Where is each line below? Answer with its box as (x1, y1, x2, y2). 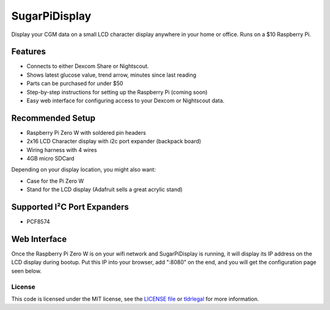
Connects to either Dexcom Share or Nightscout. (26, 62, 149, 70)
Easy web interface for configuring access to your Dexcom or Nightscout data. (26, 97, 225, 104)
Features (11, 47, 46, 57)
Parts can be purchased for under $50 (26, 80, 123, 87)
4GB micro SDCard (26, 155, 75, 162)
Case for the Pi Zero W (26, 177, 84, 184)
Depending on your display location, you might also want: (11, 166, 156, 173)
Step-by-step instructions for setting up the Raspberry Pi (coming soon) (26, 88, 208, 96)
